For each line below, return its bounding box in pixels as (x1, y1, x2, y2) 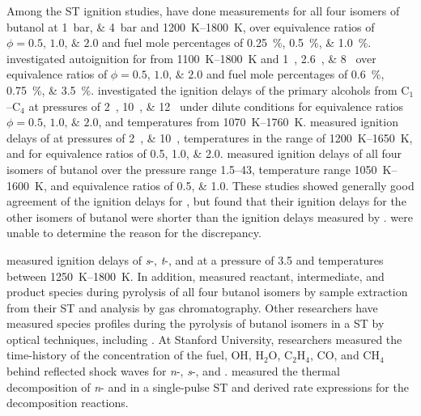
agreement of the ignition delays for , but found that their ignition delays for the (6, 193, 406, 210)
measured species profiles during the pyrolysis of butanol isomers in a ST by (6, 315, 385, 332)
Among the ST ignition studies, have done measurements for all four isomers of (6, 2, 400, 19)
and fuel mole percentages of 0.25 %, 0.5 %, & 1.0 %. (102, 34, 372, 51)
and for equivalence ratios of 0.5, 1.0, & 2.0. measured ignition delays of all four (6, 145, 402, 162)
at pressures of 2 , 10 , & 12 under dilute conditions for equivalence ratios (28, 97, 404, 114)
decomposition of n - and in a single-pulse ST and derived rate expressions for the (6, 378, 409, 395)
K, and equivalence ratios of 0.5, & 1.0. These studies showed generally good (34, 176, 415, 193)
